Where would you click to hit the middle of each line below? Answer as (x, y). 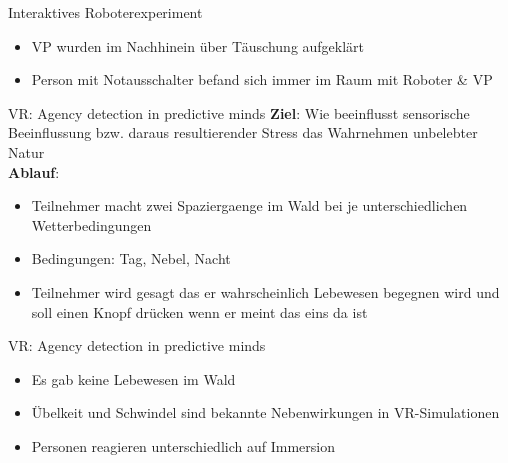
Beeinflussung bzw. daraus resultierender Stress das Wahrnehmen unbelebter (243, 132)
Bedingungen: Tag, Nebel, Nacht (131, 258)
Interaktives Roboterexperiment (105, 12)
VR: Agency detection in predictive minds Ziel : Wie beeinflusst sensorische (239, 112)
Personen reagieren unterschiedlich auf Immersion (183, 445)
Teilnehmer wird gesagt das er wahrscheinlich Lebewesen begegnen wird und (265, 291)
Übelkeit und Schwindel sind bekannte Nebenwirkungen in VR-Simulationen (265, 412)
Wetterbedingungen (91, 224)
